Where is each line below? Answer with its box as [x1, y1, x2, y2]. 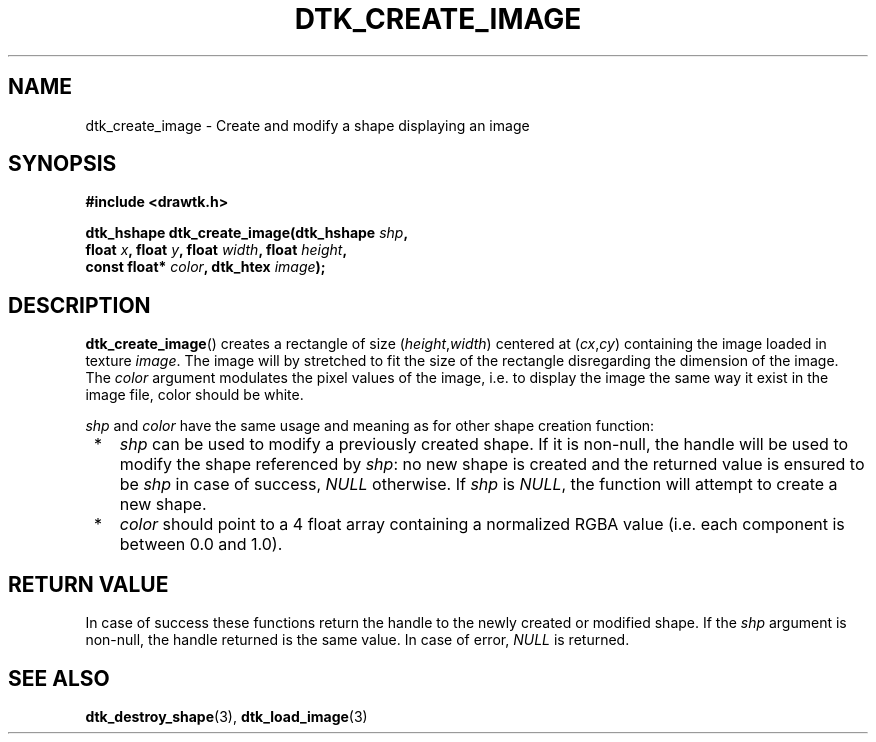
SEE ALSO [8, 665, 110, 691]
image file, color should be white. [85, 386, 304, 404]
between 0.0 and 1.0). [119, 534, 283, 555]
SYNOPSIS [8, 151, 117, 177]
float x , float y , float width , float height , [85, 241, 348, 259]
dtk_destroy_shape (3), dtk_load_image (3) [85, 707, 368, 725]
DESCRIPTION [8, 292, 151, 318]
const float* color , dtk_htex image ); [85, 258, 326, 276]
